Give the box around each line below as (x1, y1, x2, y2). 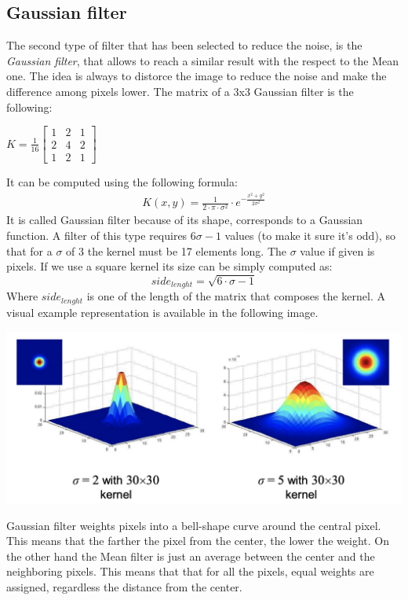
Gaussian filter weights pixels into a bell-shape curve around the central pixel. (6, 517, 381, 533)
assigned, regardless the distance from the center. (6, 579, 242, 594)
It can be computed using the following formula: (6, 174, 238, 190)
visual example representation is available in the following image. (6, 304, 319, 320)
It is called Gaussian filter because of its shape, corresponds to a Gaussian (6, 212, 363, 228)
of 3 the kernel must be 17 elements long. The (66, 242, 287, 259)
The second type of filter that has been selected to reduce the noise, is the (6, 37, 362, 53)
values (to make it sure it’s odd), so (224, 227, 395, 244)
